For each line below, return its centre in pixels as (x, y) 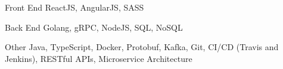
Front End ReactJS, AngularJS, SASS (74, 7)
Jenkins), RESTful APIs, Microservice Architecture (99, 58)
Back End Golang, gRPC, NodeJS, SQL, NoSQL (94, 27)
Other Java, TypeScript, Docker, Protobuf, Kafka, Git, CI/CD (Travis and (142, 47)
